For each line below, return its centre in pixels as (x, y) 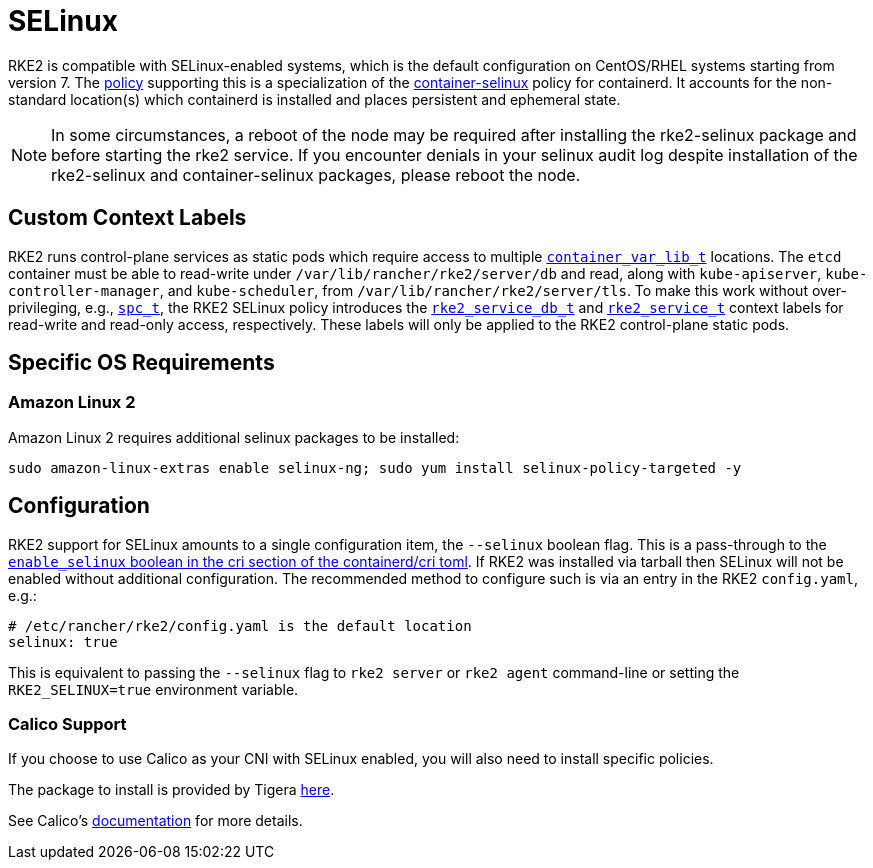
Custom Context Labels (127, 218)
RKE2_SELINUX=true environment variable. (153, 689)
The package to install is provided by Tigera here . (171, 790)
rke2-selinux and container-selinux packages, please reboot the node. (316, 174)
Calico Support (67, 724)
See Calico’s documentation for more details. (155, 821)
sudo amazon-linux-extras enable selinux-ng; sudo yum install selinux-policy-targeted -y (375, 467)
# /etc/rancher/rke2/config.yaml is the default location (240, 625)
